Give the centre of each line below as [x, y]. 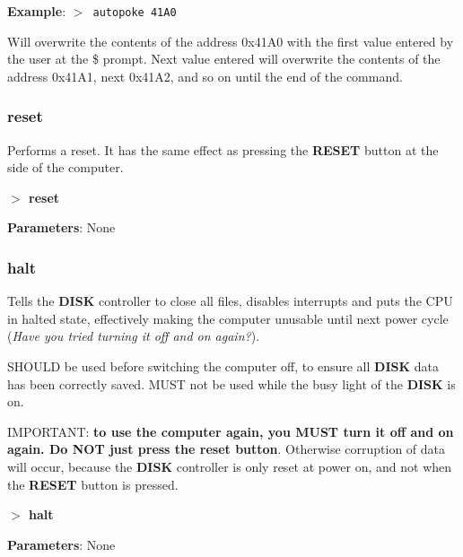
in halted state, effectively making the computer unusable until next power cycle [228, 318]
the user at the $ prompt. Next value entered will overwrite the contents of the [224, 59]
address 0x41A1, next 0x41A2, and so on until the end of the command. [205, 76]
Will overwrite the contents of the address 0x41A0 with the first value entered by [231, 41]
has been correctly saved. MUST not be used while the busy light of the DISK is [231, 383]
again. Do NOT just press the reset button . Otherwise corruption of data [227, 449]
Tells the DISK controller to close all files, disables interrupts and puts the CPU [230, 301]
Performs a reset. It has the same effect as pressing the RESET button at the [223, 149]
